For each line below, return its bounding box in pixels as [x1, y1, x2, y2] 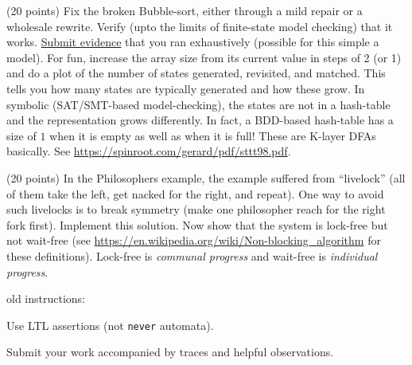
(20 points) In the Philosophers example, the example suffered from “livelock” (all [6, 169, 406, 186]
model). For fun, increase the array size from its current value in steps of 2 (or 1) [6, 49, 402, 65]
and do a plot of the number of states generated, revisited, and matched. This [6, 65, 386, 81]
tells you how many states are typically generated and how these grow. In [6, 80, 365, 96]
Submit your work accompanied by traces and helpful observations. [6, 343, 334, 360]
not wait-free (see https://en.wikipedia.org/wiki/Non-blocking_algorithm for [6, 232, 381, 249]
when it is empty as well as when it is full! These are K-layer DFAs [49, 127, 376, 143]
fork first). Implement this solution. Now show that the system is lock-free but [6, 216, 388, 233]
